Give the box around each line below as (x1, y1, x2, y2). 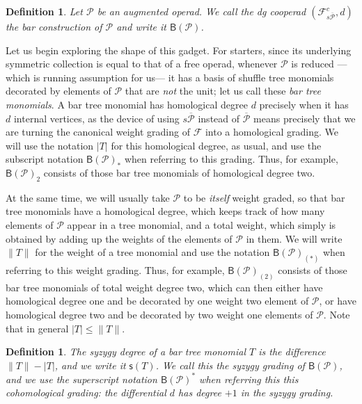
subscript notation (6, 152, 84, 166)
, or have (319, 293, 356, 308)
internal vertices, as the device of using (13, 111, 180, 125)
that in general (6, 321, 69, 335)
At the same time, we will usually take (6, 190, 170, 204)
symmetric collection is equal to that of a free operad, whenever (6, 56, 278, 71)
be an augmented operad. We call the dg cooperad (97, 4, 306, 18)
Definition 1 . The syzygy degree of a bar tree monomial (6, 344, 246, 359)
